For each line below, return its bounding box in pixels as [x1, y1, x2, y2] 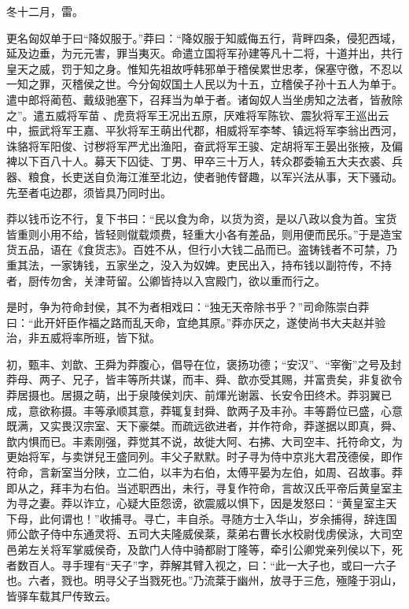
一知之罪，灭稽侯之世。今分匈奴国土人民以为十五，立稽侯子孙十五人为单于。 [6, 76, 403, 92]
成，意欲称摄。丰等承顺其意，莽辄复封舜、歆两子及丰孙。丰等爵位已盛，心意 [6, 402, 403, 418]
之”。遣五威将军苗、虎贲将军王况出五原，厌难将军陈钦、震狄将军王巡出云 [6, 106, 389, 123]
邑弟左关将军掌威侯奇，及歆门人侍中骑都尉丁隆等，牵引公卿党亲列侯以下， [6, 541, 392, 557]
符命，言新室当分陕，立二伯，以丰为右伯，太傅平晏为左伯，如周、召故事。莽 [6, 464, 403, 481]
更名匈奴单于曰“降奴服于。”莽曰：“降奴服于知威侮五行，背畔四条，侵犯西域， [6, 29, 402, 46]
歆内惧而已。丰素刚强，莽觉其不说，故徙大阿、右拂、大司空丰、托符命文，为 [6, 433, 403, 449]
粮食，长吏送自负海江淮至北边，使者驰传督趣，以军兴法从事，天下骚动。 [28, 168, 403, 184]
